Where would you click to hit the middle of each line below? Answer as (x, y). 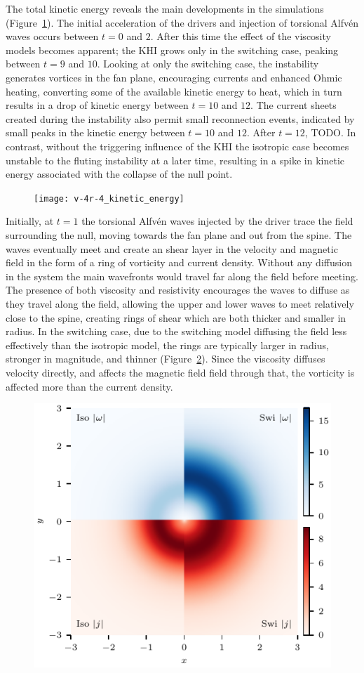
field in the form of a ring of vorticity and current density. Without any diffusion (179, 262)
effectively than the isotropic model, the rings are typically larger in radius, (167, 345)
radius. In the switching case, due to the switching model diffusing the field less (176, 331)
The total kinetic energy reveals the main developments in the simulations (165, 8)
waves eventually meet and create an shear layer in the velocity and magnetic (172, 248)
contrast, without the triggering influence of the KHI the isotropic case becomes (177, 146)
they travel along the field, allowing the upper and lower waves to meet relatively (180, 303)
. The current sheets (294, 105)
